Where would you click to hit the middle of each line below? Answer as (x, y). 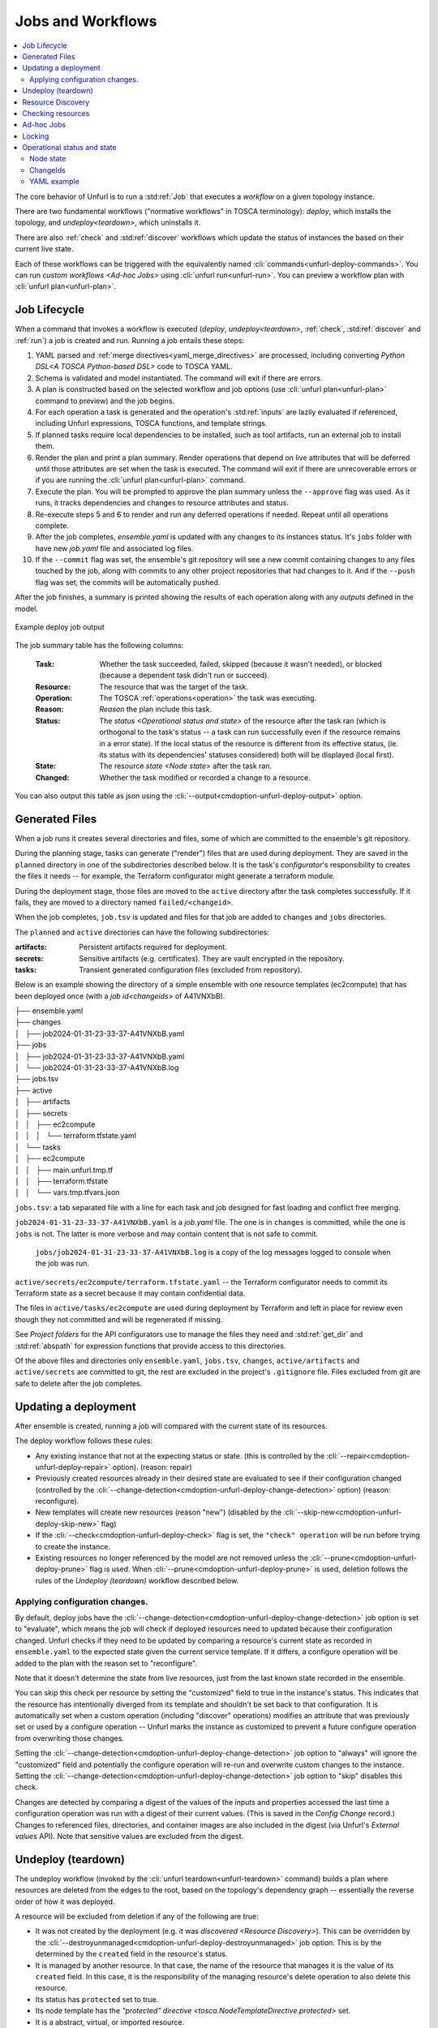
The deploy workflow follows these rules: (84, 1441)
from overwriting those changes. (70, 1738)
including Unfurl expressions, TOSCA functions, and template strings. (151, 423)
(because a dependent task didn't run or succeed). (184, 675)
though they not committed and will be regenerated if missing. (119, 1319)
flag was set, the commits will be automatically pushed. (128, 582)
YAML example (55, 182)
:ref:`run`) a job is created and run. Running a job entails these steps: (130, 340)
